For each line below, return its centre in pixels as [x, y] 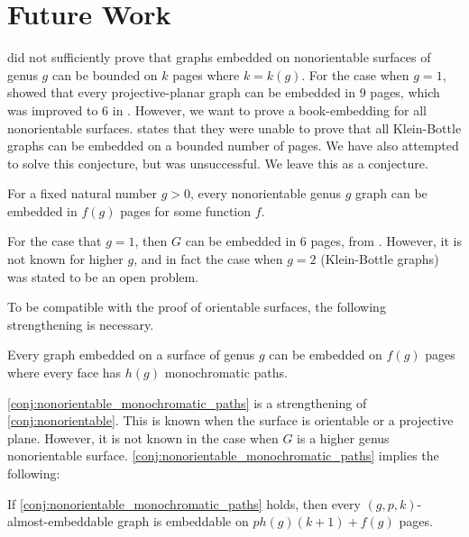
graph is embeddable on [183, 521]
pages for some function [186, 210]
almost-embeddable [60, 521]
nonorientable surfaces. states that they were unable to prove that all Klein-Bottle [234, 127]
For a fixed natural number [83, 193]
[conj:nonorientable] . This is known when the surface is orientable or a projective [230, 420]
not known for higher [65, 259]
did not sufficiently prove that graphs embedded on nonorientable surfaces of [219, 57]
